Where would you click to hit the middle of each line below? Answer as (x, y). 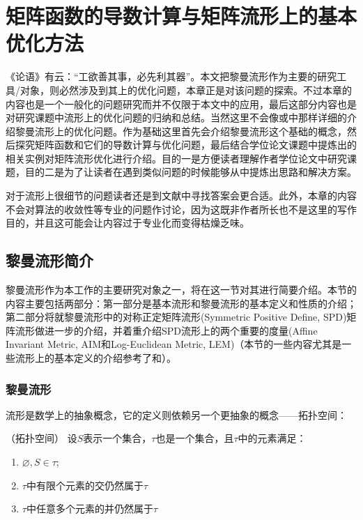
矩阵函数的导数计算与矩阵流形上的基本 (181, 16)
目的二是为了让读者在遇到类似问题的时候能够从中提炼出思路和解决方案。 (191, 172)
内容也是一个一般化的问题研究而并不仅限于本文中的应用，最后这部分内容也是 (181, 104)
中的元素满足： (272, 438)
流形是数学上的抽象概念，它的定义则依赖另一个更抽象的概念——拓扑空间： (176, 414)
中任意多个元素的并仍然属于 (90, 508)
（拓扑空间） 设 (41, 438)
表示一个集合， (117, 438)
